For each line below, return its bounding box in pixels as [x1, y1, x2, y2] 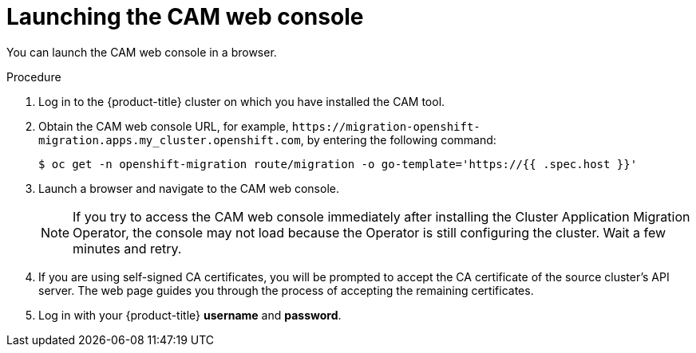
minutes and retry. [73, 240, 182, 257]
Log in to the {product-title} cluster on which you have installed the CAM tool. [38, 94, 445, 108]
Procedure [6, 69, 61, 84]
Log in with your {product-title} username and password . [38, 308, 342, 322]
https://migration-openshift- [291, 120, 480, 133]
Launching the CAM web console [6, 3, 364, 30]
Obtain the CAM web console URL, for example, [38, 119, 289, 133]
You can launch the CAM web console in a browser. [6, 45, 277, 59]
